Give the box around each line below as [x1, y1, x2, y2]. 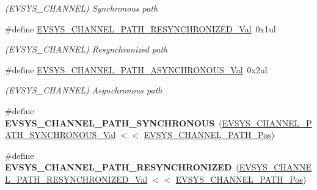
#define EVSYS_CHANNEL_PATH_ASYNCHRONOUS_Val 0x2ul [5, 63, 268, 76]
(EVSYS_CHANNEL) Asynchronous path [5, 84, 162, 97]
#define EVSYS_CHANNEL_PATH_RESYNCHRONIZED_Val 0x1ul [5, 22, 276, 35]
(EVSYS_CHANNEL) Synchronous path [5, 2, 158, 14]
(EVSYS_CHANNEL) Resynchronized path [5, 43, 168, 56]
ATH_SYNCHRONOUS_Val [5, 128, 116, 141]
